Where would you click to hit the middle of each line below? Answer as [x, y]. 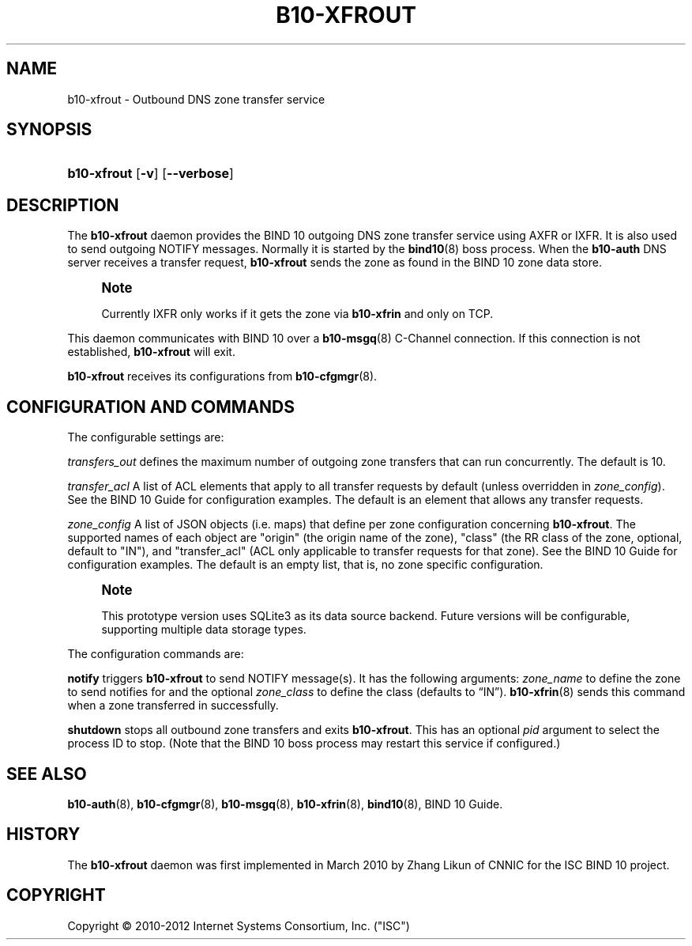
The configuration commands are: [156, 654]
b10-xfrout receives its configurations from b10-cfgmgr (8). [222, 377]
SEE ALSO [47, 774]
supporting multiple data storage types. [204, 630]
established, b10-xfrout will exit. [151, 352]
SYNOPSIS [49, 130]
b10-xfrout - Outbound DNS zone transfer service [196, 99]
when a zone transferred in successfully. [173, 706]
